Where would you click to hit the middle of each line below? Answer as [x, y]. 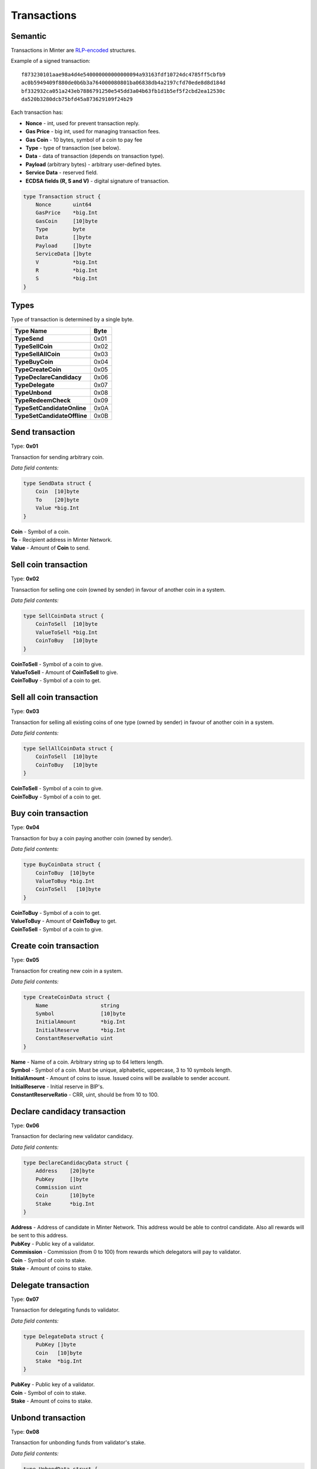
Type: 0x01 [24, 446]
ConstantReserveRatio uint [75, 1038]
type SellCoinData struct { [63, 616]
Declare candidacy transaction [68, 1111]
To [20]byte [57, 500]
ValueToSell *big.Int [67, 632]
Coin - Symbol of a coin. [41, 531]
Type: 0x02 [25, 579]
